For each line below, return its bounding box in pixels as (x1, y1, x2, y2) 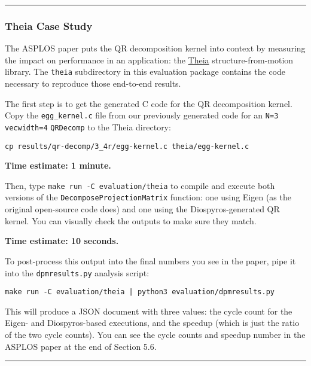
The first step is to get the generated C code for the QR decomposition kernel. (5, 97, 292, 109)
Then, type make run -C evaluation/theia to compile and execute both (5, 179, 275, 191)
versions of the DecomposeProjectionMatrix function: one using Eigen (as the (5, 191, 291, 203)
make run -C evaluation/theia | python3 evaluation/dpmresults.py (5, 288, 275, 297)
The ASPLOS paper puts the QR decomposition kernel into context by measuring (5, 42, 306, 54)
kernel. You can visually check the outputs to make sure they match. (5, 214, 257, 227)
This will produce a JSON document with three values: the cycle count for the (5, 304, 292, 317)
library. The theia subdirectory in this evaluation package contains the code (5, 65, 286, 78)
